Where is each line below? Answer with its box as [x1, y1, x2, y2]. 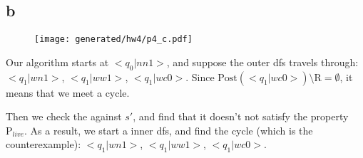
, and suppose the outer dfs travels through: [166, 54, 359, 69]
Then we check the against [6, 109, 122, 124]
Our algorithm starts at [6, 54, 109, 69]
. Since [185, 69, 215, 84]
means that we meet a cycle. [6, 85, 130, 100]
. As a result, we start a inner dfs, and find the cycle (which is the [24, 122, 313, 137]
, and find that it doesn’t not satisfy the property [133, 109, 349, 124]
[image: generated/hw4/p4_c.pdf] [34, 34, 193, 45]
